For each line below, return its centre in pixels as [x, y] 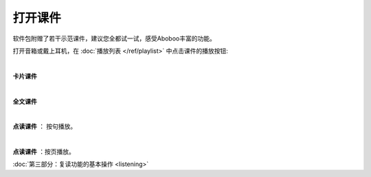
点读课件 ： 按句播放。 [45, 126]
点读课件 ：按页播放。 [44, 152]
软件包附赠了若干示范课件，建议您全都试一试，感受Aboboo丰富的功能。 [114, 38]
